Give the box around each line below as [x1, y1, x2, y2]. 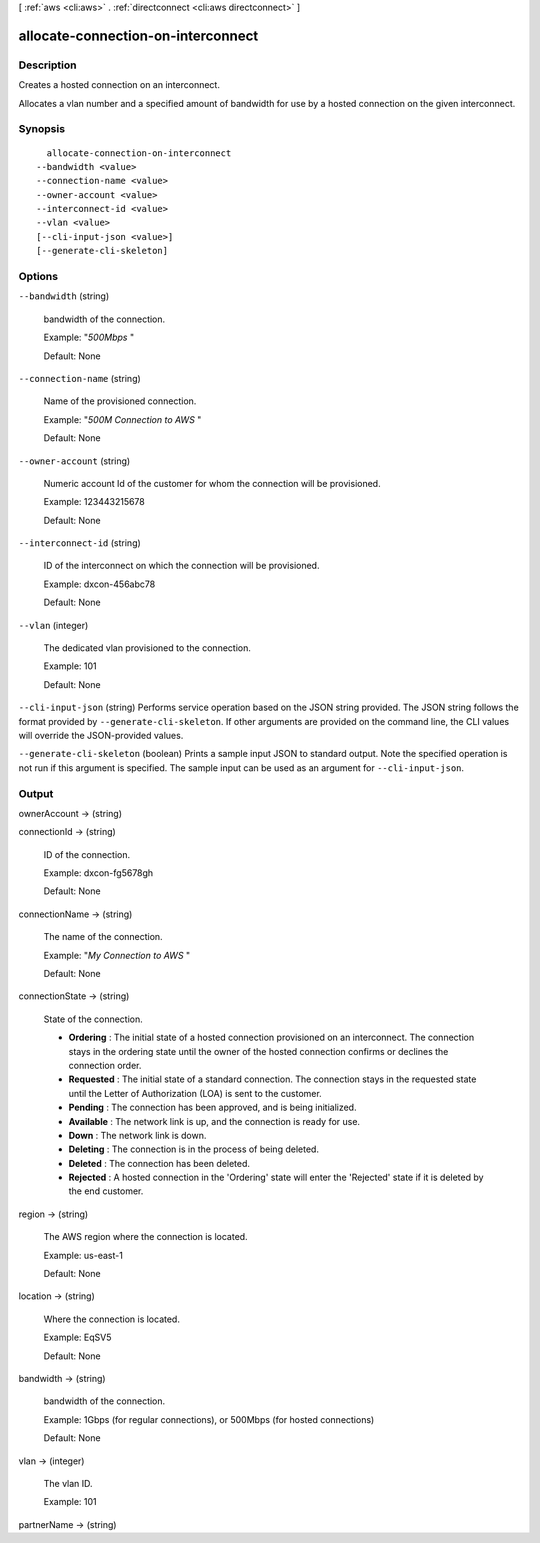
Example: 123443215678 [43, 496, 145, 508]
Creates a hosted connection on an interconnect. [18, 79, 220, 91]
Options [18, 270, 59, 283]
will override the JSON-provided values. [18, 729, 184, 741]
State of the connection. [43, 1013, 144, 1025]
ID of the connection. [43, 848, 131, 860]
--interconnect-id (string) [18, 537, 142, 549]
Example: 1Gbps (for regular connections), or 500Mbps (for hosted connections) [43, 1413, 375, 1425]
